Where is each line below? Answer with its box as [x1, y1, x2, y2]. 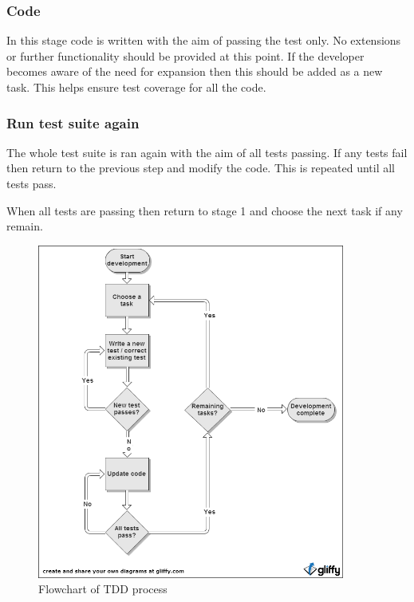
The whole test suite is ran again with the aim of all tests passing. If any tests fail [6, 144, 408, 160]
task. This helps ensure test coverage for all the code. [6, 79, 266, 95]
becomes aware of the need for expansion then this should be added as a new [6, 63, 383, 80]
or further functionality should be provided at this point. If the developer [6, 47, 365, 64]
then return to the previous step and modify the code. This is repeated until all [6, 159, 395, 176]
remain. [6, 218, 43, 234]
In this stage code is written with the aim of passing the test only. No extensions [6, 32, 401, 49]
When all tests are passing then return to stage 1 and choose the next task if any [6, 202, 403, 218]
